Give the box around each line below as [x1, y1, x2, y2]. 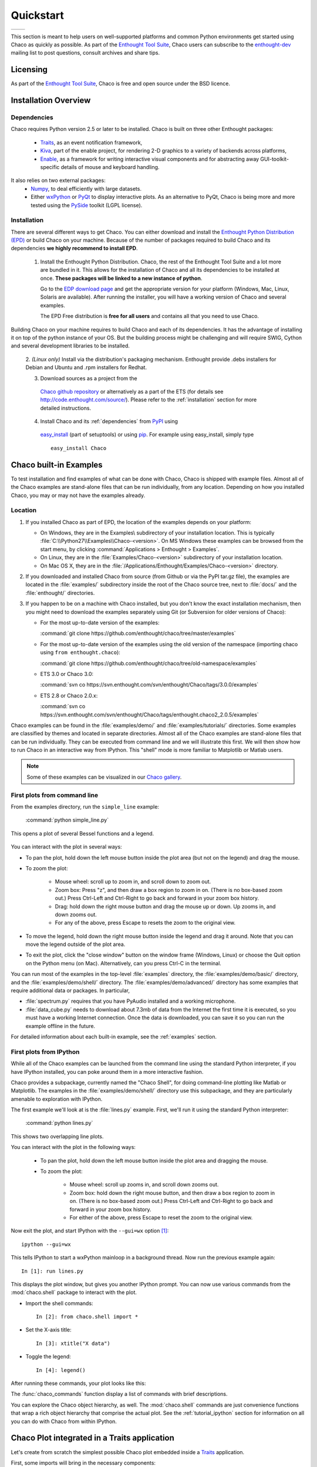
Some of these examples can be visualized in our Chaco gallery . [26, 773, 182, 780]
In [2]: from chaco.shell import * [36, 1313, 139, 1320]
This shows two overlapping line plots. [11, 1133, 104, 1140]
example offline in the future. [25, 1022, 96, 1029]
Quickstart [11, 9, 65, 22]
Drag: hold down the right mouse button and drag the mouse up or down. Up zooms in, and [55, 902, 276, 910]
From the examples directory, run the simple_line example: [11, 803, 160, 810]
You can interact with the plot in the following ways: [11, 1144, 136, 1151]
